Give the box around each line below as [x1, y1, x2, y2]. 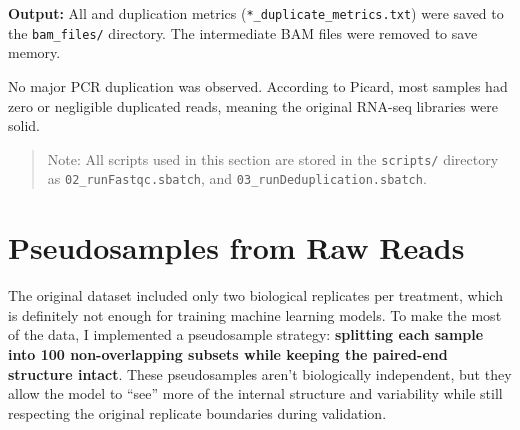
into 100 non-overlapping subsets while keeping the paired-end [8, 343, 448, 364]
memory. [8, 42, 61, 63]
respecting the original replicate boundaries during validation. [8, 402, 387, 423]
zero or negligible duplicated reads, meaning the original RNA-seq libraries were [8, 95, 498, 116]
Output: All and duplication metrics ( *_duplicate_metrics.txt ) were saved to [8, 3, 504, 23]
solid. [8, 115, 40, 136]
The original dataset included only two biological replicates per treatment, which [8, 285, 503, 306]
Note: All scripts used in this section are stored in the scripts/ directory [47, 148, 499, 169]
